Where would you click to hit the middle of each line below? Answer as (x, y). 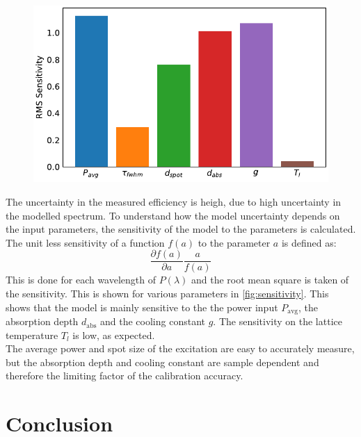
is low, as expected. (114, 335)
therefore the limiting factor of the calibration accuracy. (125, 376)
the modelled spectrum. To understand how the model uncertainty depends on (173, 215)
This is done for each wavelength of (81, 280)
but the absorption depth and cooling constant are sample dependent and (162, 362)
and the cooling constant (152, 321)
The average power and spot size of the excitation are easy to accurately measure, (180, 348)
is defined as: (309, 242)
